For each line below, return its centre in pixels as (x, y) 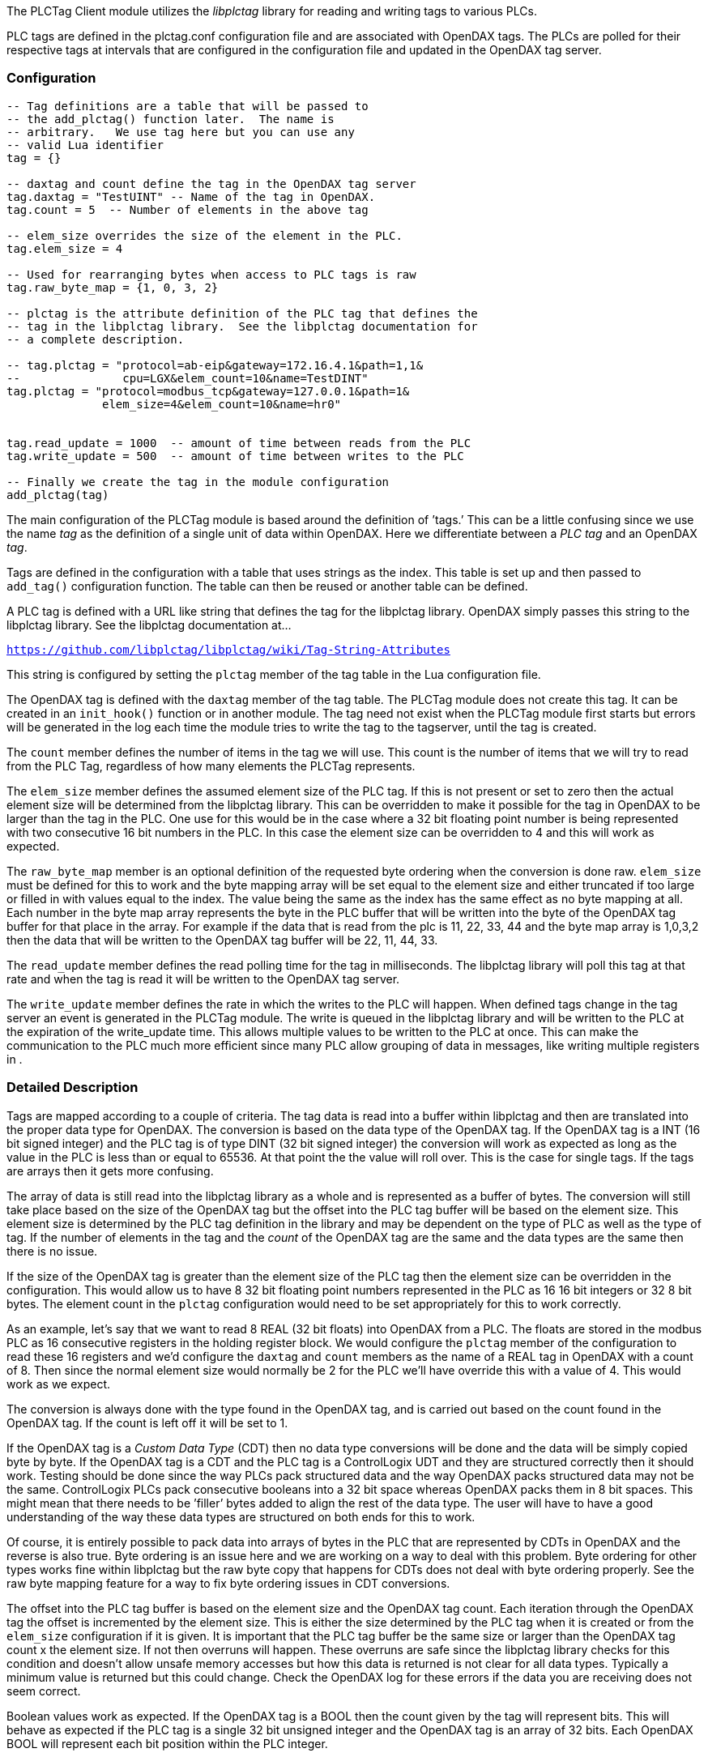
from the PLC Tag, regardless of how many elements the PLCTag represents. (211, 765)
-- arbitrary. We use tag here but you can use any (181, 132)
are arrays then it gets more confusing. (110, 1171)
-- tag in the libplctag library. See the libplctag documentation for (242, 326)
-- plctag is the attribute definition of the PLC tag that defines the (242, 313)
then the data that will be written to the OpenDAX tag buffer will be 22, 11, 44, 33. (222, 940)
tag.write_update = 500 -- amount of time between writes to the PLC (235, 456)
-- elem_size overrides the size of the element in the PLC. (205, 235)
